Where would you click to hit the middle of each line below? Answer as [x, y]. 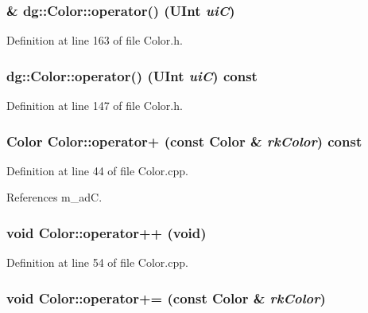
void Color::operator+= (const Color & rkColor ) [166, 297]
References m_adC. [54, 197]
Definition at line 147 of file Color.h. [95, 106]
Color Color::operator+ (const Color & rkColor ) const [184, 141]
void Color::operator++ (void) [107, 232]
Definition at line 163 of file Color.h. [95, 40]
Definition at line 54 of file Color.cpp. [97, 262]
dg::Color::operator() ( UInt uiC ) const [132, 75]
